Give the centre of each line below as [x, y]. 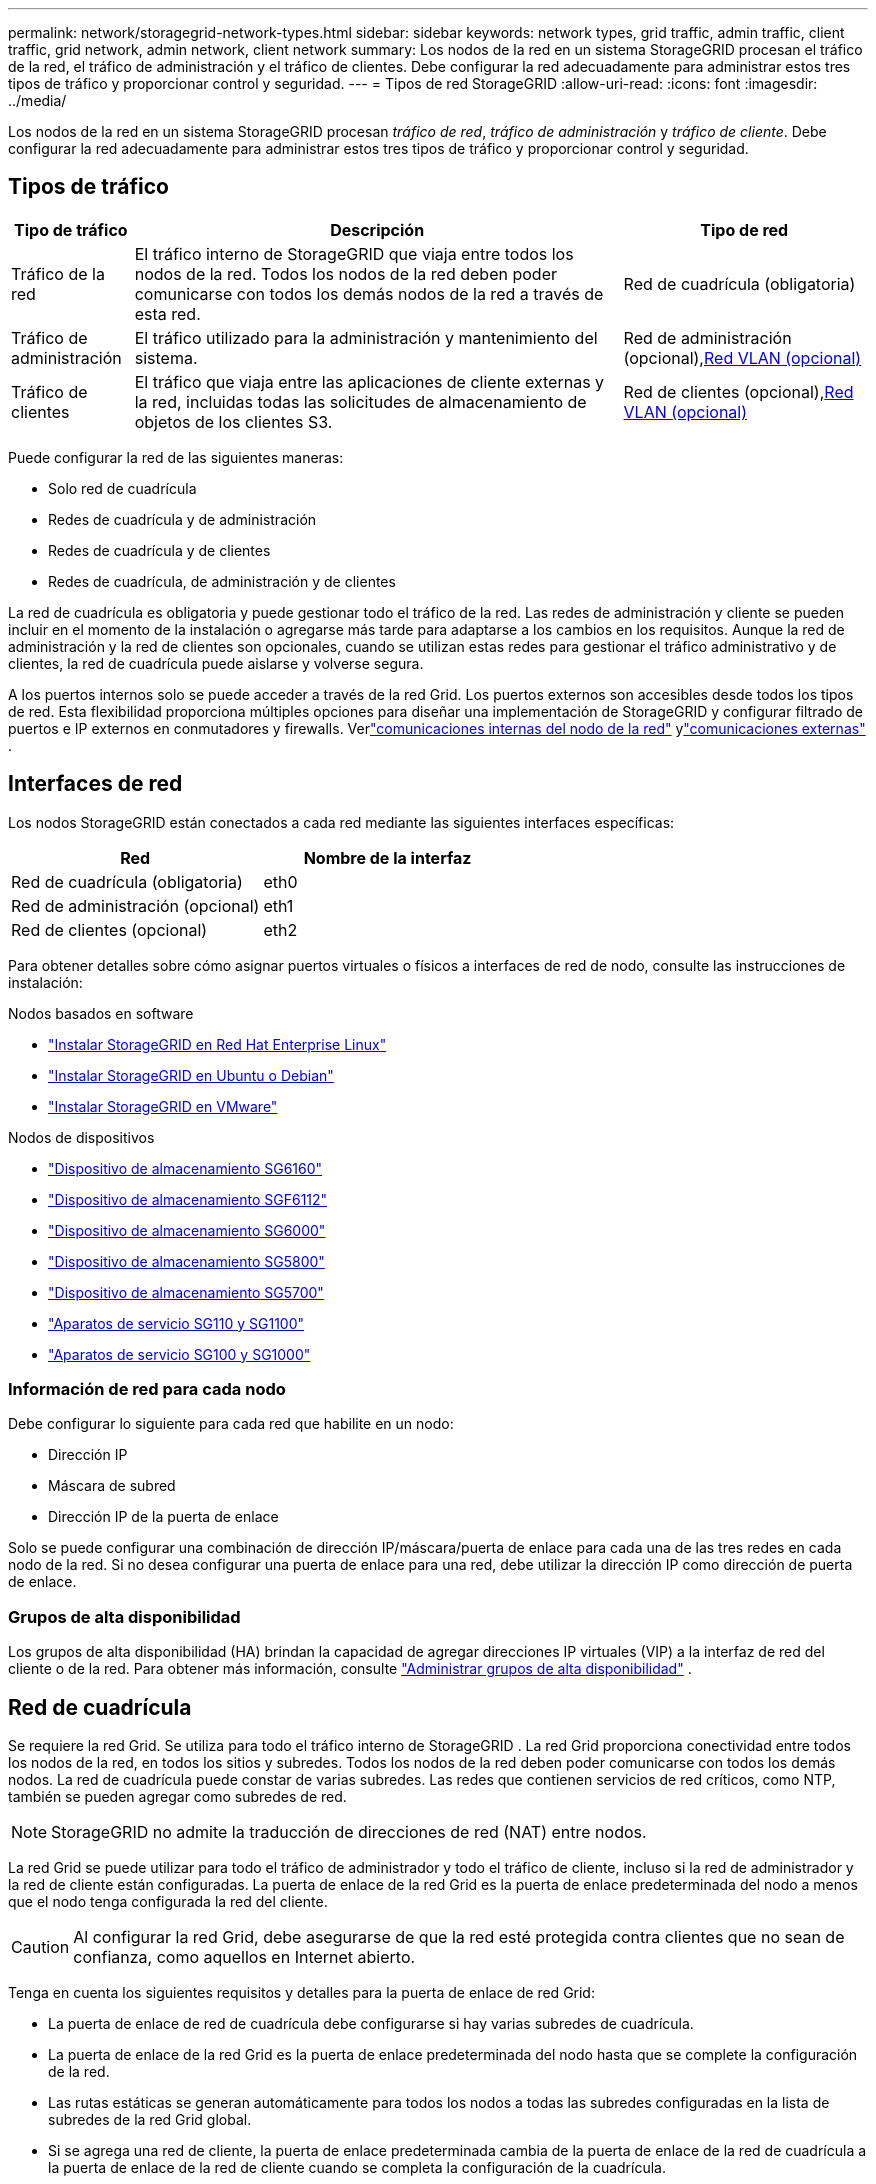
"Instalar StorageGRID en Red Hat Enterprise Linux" [217, 1044]
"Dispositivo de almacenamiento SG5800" [186, 1261]
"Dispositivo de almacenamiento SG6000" [187, 1230]
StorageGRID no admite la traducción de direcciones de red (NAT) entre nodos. [349, 1832]
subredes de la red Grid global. [150, 2120]
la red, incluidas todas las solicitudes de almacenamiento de [360, 401]
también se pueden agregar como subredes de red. [177, 1797]
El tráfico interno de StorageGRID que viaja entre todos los [354, 253]
